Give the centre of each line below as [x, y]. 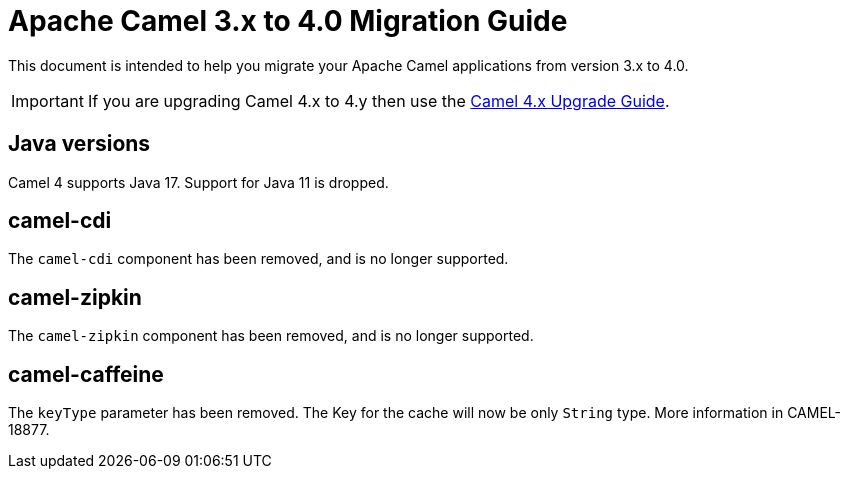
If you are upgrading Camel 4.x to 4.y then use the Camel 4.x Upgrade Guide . [378, 100]
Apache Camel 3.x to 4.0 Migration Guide [288, 21]
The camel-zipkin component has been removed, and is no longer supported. [271, 336]
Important [47, 100]
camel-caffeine [86, 374]
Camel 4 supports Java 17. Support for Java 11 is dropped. [198, 182]
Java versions [79, 144]
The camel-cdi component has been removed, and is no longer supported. [258, 259]
